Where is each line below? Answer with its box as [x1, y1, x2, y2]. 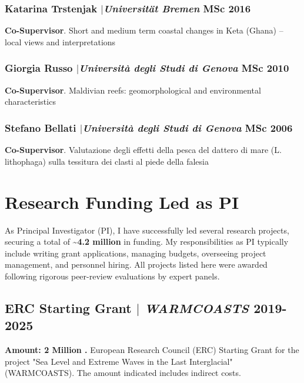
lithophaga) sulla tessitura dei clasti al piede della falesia [5, 155, 209, 167]
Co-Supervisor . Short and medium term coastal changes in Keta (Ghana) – [5, 24, 283, 36]
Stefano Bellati [5, 120, 76, 135]
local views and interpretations [5, 35, 116, 48]
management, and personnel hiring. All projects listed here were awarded [5, 258, 268, 271]
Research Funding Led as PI [5, 189, 239, 214]
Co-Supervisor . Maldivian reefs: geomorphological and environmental [5, 84, 261, 96]
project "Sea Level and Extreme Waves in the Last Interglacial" [5, 355, 233, 367]
